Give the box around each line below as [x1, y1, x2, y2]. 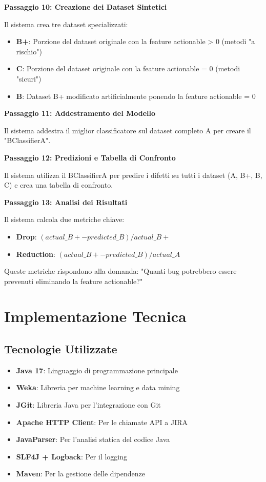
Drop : [16, 231, 37, 242]
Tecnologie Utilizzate [4, 341, 117, 357]
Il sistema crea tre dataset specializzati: [4, 18, 128, 29]
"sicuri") [16, 73, 42, 84]
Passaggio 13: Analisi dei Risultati [4, 196, 128, 207]
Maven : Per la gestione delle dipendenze [16, 468, 145, 479]
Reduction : [16, 248, 55, 259]
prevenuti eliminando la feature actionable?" [4, 275, 143, 286]
